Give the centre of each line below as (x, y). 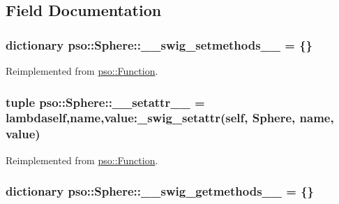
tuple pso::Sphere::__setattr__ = (105, 102)
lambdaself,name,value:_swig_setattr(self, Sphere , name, (170, 118)
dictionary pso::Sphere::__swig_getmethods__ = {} (160, 191)
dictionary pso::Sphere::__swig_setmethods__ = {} (159, 44)
